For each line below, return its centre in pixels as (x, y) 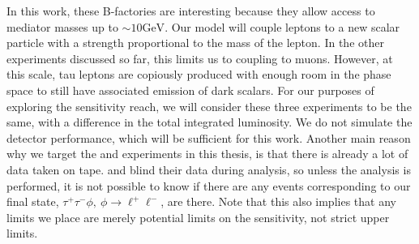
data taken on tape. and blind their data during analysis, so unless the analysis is (209, 169)
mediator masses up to (62, 26)
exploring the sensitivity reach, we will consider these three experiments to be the (209, 106)
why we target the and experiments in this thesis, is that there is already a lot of (207, 154)
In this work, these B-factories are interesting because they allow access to (191, 11)
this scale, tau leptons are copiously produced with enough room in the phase (199, 74)
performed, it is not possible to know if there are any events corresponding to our (209, 185)
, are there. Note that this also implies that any (278, 201)
